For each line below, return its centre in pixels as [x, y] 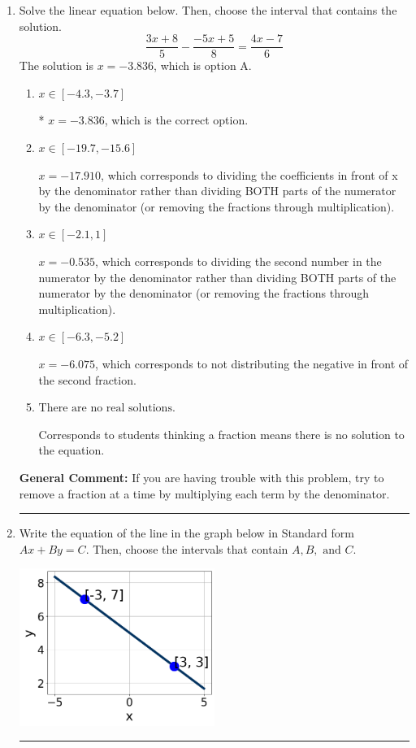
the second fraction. [87, 379]
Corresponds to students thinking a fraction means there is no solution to [221, 434]
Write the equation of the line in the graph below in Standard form [186, 533]
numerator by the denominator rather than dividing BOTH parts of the [217, 277]
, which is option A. [203, 65]
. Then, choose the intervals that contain [187, 548]
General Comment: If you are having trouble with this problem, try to [201, 477]
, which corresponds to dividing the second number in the [238, 261]
